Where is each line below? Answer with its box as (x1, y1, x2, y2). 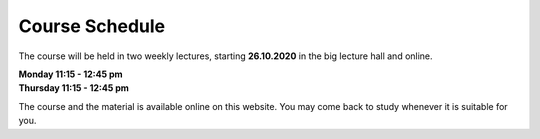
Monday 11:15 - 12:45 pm (18, 68, 124, 80)
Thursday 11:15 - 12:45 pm (18, 82, 130, 94)
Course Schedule (18, 15, 165, 37)
